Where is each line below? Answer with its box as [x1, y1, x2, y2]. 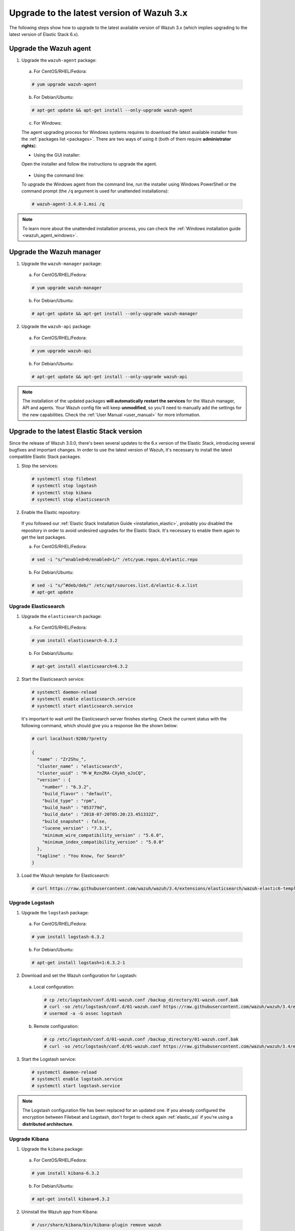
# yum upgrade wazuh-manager [31, 285, 102, 291]
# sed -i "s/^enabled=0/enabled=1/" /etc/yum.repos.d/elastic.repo [31, 556, 198, 562]
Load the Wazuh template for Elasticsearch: [21, 873, 110, 878]
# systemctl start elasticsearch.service [31, 703, 133, 709]
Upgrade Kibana [9, 1135, 49, 1142]
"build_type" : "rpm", [42, 798, 97, 804]
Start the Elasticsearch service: [21, 676, 85, 682]
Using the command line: [33, 172, 85, 178]
